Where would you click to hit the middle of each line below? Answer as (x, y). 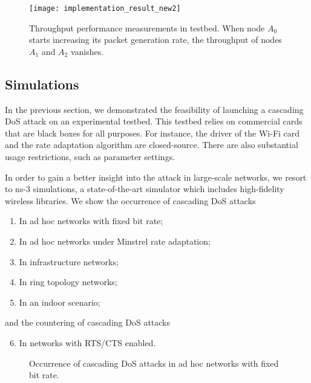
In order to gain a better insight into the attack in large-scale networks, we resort (156, 177)
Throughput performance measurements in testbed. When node (147, 27)
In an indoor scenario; (60, 302)
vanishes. (87, 51)
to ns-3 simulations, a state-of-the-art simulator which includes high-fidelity (145, 189)
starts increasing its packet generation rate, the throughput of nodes (155, 40)
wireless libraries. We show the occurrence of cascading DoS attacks (130, 200)
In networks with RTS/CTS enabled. (87, 342)
